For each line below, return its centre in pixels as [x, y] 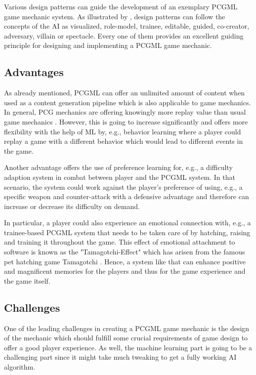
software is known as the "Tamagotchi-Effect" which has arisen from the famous [125, 252]
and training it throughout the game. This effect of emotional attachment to [120, 242]
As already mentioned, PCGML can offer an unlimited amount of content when [125, 93]
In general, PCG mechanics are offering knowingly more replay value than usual [125, 112]
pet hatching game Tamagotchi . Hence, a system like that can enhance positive [125, 261]
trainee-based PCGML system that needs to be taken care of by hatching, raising [127, 232]
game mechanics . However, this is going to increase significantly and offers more [126, 121]
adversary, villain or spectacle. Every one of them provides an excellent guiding [124, 35]
